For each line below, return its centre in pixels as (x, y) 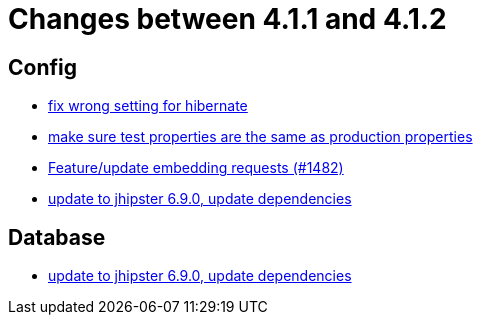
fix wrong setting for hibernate (148, 106)
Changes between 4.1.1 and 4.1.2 (227, 19)
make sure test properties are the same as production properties (260, 137)
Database (57, 237)
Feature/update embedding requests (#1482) (196, 168)
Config (42, 67)
